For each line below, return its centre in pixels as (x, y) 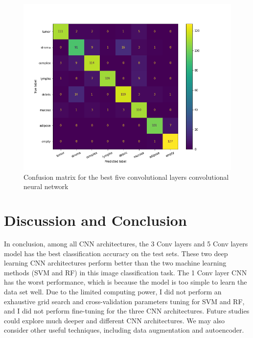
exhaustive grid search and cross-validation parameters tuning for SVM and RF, (124, 301)
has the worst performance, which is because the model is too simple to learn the (126, 282)
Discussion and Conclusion (95, 220)
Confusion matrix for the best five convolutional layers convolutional (126, 177)
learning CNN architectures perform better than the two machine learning (115, 263)
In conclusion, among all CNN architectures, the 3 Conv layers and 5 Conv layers (126, 244)
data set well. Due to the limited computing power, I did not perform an (113, 292)
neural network (46, 186)
